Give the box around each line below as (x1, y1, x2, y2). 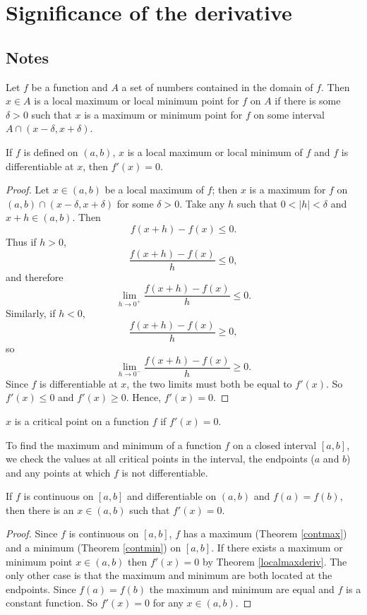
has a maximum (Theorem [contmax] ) (183, 526, 347, 541)
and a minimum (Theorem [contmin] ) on (6, 540, 181, 555)
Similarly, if (6, 306, 56, 321)
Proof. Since (6, 526, 58, 541)
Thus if (6, 234, 37, 249)
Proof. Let (6, 182, 49, 197)
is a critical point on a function (14, 413, 149, 428)
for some (116, 196, 154, 210)
